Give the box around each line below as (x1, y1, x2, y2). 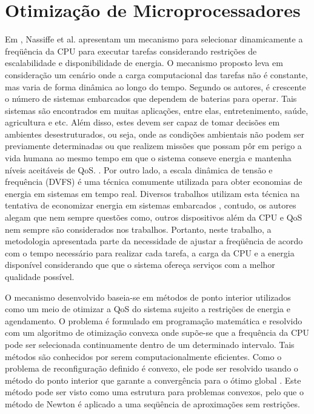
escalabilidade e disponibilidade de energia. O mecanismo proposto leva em (5, 56, 283, 69)
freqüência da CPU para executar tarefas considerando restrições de (5, 44, 257, 57)
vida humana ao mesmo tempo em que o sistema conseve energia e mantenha (5, 152, 292, 164)
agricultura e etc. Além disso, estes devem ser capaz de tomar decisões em (5, 116, 280, 129)
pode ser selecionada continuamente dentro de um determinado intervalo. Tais (5, 338, 295, 350)
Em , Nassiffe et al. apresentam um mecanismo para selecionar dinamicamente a (5, 33, 303, 45)
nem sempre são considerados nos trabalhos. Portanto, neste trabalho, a (5, 222, 272, 235)
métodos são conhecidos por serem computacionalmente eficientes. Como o (5, 350, 282, 362)
